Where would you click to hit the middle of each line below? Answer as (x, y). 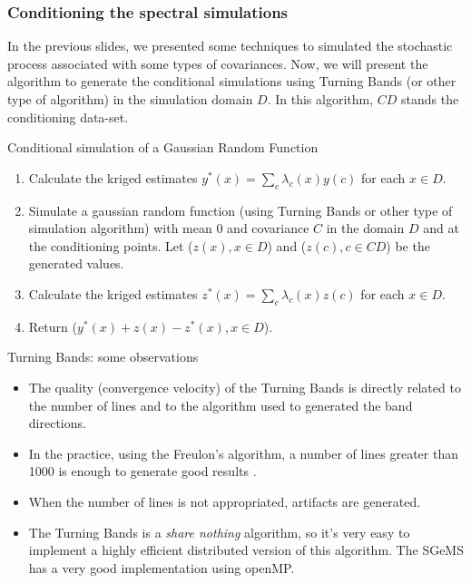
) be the (408, 245)
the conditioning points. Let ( (111, 245)
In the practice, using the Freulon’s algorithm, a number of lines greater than (243, 453)
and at (441, 228)
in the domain (365, 228)
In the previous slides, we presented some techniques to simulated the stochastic (230, 46)
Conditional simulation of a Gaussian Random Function (163, 147)
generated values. (76, 263)
